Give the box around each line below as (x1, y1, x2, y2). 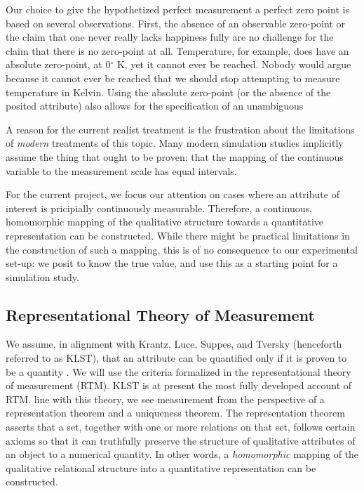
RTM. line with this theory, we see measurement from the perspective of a (6, 391, 325, 406)
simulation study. (6, 269, 79, 284)
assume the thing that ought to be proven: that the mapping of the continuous (6, 149, 344, 164)
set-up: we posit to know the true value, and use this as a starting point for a (6, 256, 338, 270)
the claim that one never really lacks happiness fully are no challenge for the (6, 30, 334, 44)
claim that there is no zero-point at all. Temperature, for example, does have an (6, 43, 349, 58)
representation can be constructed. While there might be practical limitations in (6, 228, 350, 242)
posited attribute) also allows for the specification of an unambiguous (6, 98, 304, 113)
